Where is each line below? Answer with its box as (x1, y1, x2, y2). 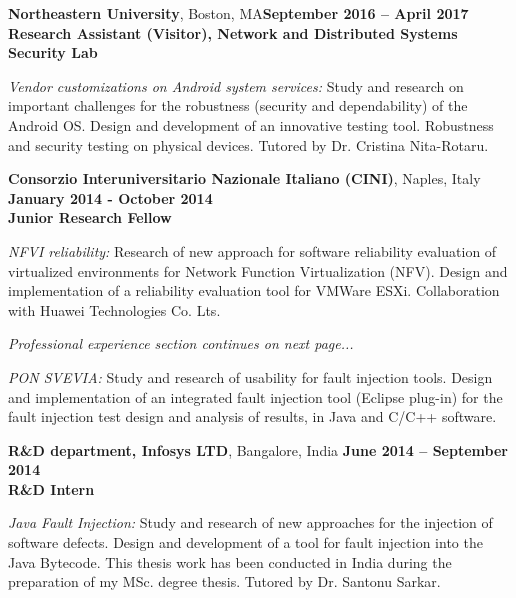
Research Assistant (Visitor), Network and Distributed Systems (8, 22, 458, 43)
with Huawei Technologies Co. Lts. (8, 299, 221, 320)
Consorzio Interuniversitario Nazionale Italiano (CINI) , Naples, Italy (8, 168, 481, 189)
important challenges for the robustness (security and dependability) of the (8, 95, 468, 116)
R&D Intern (8, 478, 95, 499)
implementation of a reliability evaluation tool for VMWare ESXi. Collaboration (8, 280, 500, 301)
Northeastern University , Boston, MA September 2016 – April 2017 (8, 3, 469, 23)
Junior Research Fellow (8, 207, 172, 228)
